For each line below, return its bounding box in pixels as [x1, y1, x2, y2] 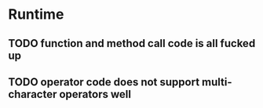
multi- [201, 75, 233, 88]
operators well [58, 88, 132, 101]
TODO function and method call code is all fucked [8, 37, 256, 50]
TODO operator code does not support [8, 75, 200, 88]
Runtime [8, 5, 64, 23]
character [8, 88, 57, 101]
